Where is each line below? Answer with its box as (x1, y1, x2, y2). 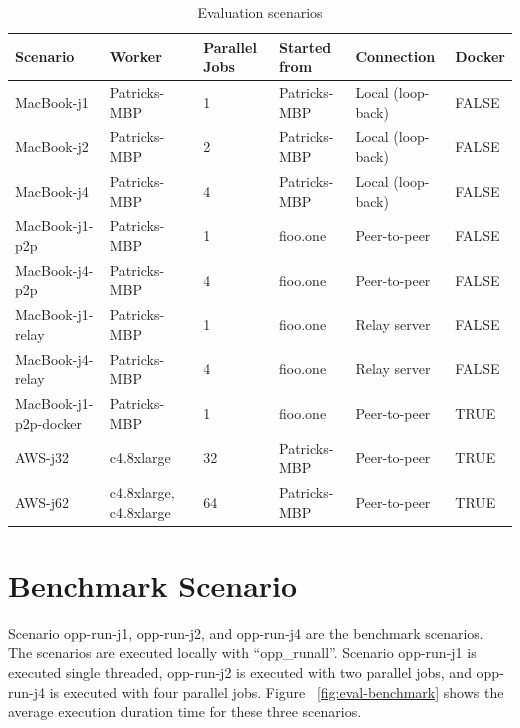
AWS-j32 (15, 447, 70, 468)
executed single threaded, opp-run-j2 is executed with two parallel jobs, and (8, 661, 472, 682)
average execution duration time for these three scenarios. (8, 701, 362, 722)
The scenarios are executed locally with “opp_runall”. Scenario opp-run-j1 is (8, 642, 477, 663)
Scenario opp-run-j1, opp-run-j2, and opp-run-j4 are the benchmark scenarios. (8, 622, 484, 643)
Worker (109, 46, 162, 67)
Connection (355, 46, 436, 67)
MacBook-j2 (15, 136, 89, 157)
